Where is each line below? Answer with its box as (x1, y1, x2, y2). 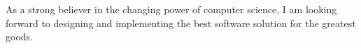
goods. (6, 29, 33, 44)
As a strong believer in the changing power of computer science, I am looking (6, 2, 337, 16)
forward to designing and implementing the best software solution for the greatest (6, 15, 356, 30)
